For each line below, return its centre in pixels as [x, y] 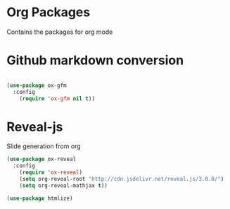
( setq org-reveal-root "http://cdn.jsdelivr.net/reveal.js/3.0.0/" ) [122, 179]
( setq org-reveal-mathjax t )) [64, 185]
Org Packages [49, 12]
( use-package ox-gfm [37, 85]
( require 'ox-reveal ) [51, 173]
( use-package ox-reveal [41, 160]
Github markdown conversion [95, 60]
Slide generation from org [44, 146]
